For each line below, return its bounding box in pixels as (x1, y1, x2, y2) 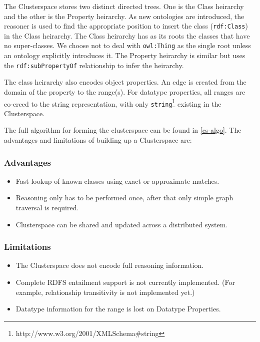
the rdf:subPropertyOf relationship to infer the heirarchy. (4, 60, 184, 70)
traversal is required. (15, 202, 79, 213)
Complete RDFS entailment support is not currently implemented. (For (15, 277, 235, 287)
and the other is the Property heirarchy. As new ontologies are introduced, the (4, 11, 244, 21)
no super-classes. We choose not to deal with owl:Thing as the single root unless (4, 40, 251, 51)
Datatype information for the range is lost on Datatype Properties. (15, 303, 221, 314)
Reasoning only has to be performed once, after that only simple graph (15, 192, 233, 203)
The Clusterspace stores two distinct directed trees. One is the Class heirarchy (4, 1, 244, 11)
